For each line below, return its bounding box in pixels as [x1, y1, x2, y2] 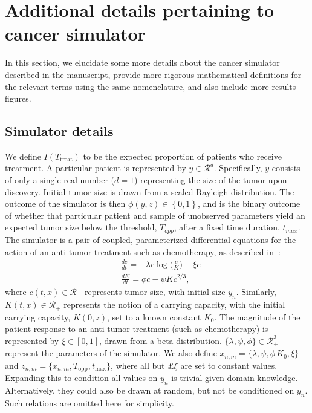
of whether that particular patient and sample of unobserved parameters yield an [5, 209, 305, 221]
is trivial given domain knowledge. [171, 371, 298, 384]
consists [271, 161, 301, 174]
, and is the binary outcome [197, 197, 301, 210]
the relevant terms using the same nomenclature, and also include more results [5, 80, 296, 93]
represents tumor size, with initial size [84, 285, 226, 298]
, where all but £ [111, 359, 174, 371]
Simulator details [5, 122, 114, 140]
